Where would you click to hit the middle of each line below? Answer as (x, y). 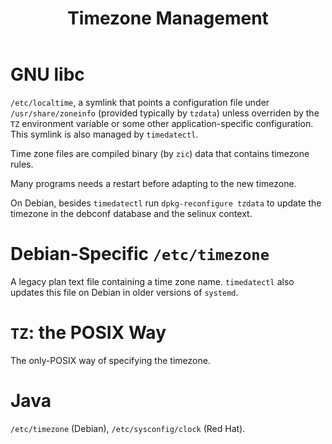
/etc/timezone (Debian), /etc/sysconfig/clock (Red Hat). (128, 428)
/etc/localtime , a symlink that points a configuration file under (140, 102)
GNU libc (47, 74)
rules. (22, 164)
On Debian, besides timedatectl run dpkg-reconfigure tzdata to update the (166, 203)
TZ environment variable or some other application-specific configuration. (162, 123)
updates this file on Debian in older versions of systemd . (124, 292)
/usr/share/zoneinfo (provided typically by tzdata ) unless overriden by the (165, 113)
